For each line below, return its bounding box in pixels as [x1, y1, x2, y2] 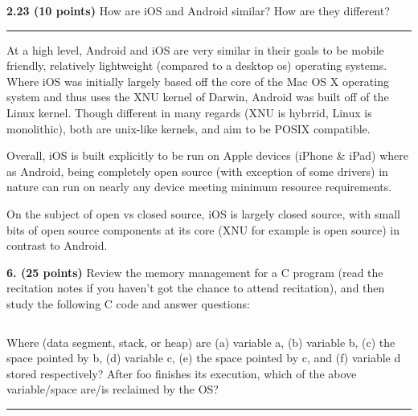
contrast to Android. [6, 237, 108, 254]
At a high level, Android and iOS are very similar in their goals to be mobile [6, 41, 384, 58]
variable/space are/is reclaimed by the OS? [6, 381, 219, 398]
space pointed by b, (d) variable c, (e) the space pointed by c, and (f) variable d [6, 349, 401, 366]
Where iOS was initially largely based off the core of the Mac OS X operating [6, 72, 389, 89]
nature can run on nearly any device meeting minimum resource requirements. [6, 178, 392, 195]
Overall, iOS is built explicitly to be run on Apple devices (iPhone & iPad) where [6, 147, 409, 164]
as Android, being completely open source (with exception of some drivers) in [6, 162, 388, 179]
